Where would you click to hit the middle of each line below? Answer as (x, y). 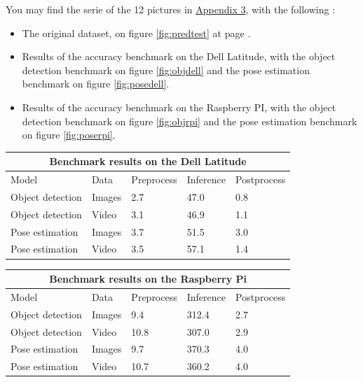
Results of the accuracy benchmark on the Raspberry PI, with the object (179, 107)
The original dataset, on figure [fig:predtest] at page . (136, 33)
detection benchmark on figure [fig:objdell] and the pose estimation (166, 70)
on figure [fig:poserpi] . (69, 135)
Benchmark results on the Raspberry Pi (148, 279)
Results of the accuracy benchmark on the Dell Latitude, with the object (179, 56)
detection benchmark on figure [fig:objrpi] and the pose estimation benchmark (190, 121)
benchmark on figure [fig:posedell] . (96, 84)
